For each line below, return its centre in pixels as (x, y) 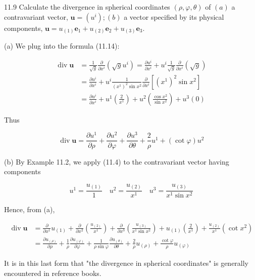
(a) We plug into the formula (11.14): (62, 46)
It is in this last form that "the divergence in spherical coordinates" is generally (126, 263)
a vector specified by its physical (174, 16)
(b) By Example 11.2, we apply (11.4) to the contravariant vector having (117, 161)
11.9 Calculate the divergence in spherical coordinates (87, 7)
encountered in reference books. (53, 273)
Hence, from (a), (30, 209)
